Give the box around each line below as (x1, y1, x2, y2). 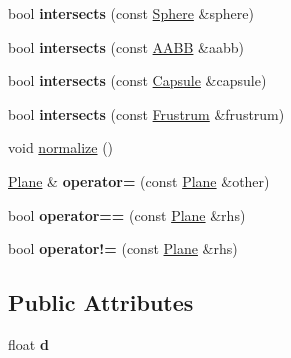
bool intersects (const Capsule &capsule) (8, 70, 267, 91)
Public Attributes (8, 287, 194, 318)
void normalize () (8, 137, 114, 158)
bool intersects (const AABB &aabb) (8, 36, 245, 57)
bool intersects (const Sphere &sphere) (8, 3, 254, 23)
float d (8, 333, 49, 354)
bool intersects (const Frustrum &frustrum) (8, 103, 285, 124)
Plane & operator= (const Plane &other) (8, 170, 270, 191)
